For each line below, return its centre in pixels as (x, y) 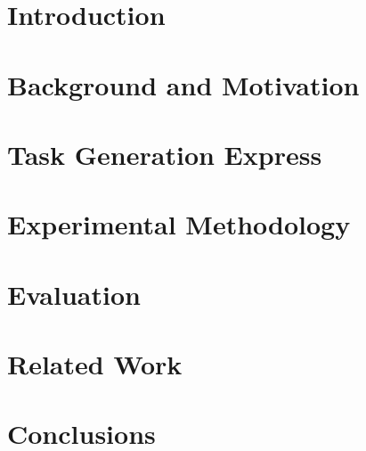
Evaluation (74, 294)
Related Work (95, 364)
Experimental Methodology (179, 224)
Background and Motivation (183, 84)
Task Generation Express (165, 154)
